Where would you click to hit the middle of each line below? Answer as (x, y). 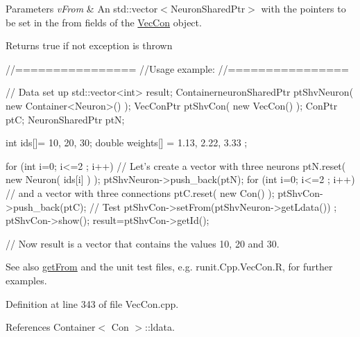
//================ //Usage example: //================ (177, 68)
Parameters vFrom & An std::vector (82, 8)
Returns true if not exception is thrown (89, 45)
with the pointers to (303, 8)
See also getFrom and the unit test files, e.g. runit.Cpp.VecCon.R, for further (169, 267)
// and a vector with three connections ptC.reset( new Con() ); (140, 192)
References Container (51, 327)
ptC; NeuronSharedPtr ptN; (65, 119)
